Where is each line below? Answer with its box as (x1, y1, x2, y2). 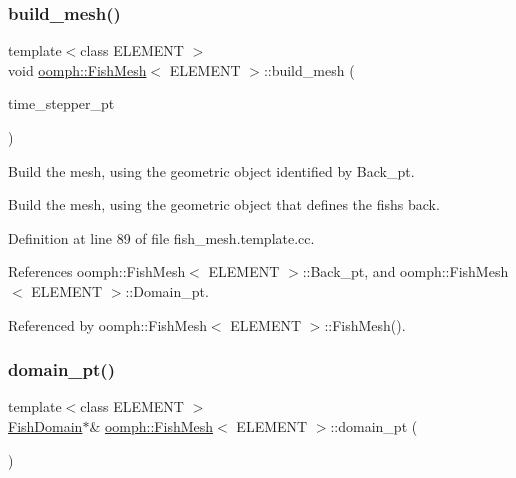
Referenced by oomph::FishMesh (8, 314, 207, 335)
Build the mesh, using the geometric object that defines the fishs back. (8, 194, 440, 215)
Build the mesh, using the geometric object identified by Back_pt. (8, 160, 415, 181)
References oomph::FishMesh (8, 261, 186, 282)
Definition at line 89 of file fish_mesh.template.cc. (8, 227, 315, 248)
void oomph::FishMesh (8, 59, 147, 80)
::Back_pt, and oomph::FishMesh (302, 261, 509, 282)
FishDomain (8, 415, 83, 436)
